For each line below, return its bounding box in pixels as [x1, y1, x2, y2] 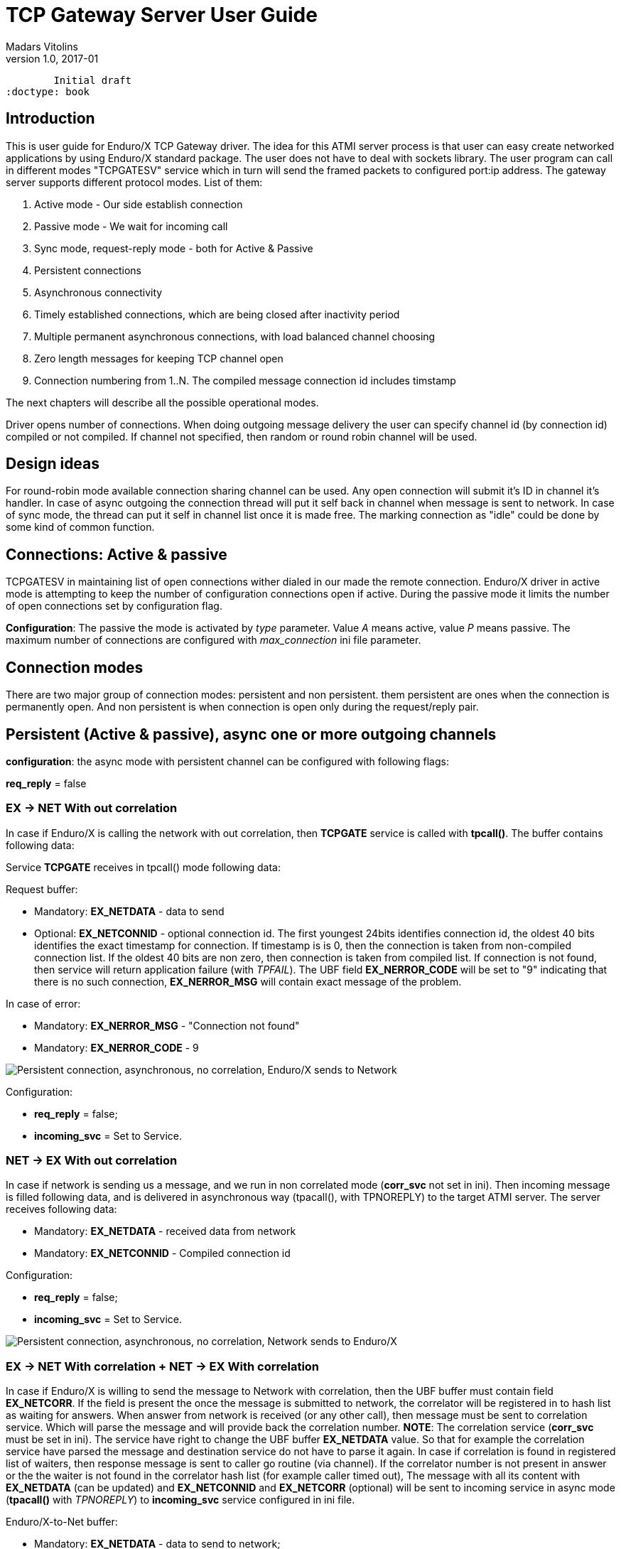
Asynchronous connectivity [34, 286, 163, 298]
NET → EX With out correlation [6, 1153, 178, 1168]
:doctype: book [6, 85, 90, 97]
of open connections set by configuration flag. [6, 600, 222, 612]
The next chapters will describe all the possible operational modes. [6, 396, 319, 409]
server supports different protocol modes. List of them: [6, 176, 263, 188]
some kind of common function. [6, 521, 155, 534]
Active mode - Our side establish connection [34, 198, 243, 210]
